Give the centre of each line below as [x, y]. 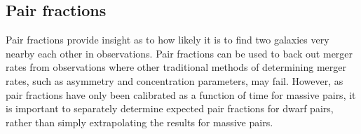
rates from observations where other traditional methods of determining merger [176, 67]
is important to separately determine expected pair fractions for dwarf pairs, [170, 108]
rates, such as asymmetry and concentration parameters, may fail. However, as [175, 80]
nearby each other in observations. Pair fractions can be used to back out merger [179, 53]
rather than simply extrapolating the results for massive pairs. [139, 122]
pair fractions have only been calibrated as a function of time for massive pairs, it [181, 94]
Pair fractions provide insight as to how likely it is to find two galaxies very [168, 40]
